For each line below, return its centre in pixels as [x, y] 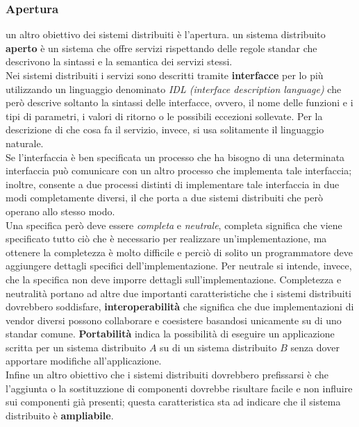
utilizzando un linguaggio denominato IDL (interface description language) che [174, 89]
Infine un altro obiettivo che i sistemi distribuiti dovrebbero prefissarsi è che [167, 375]
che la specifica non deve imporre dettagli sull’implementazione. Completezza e [174, 279]
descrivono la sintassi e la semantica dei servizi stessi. [119, 61]
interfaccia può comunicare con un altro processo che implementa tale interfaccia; [179, 170]
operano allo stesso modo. [60, 211]
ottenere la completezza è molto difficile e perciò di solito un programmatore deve [179, 252]
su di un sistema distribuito [218, 347]
